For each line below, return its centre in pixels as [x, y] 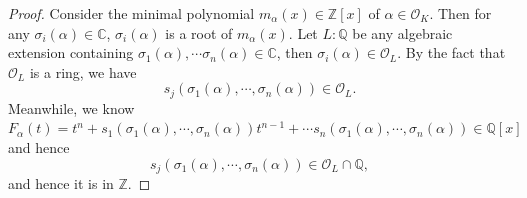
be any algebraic [402, 32]
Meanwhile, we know [71, 107]
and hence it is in [61, 183]
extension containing [71, 52]
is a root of [199, 32]
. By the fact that [451, 52]
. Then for [460, 13]
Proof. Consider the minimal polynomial [131, 13]
